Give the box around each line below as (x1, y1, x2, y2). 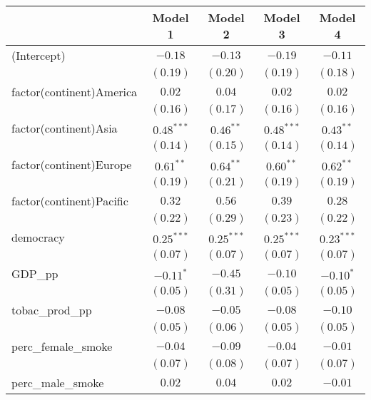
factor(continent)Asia (11, 120, 118, 136)
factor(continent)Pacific (11, 193, 128, 209)
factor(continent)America (11, 83, 138, 100)
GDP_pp (11, 265, 59, 282)
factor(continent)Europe (11, 156, 132, 173)
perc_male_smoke (11, 374, 104, 391)
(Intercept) (11, 47, 66, 63)
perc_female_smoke (11, 338, 113, 354)
